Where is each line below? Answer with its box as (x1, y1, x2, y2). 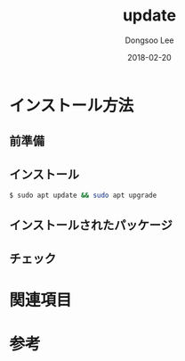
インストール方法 (9, 95, 134, 116)
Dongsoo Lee (125, 35, 174, 45)
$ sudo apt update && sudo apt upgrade (9, 191, 157, 201)
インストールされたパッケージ (9, 217, 173, 233)
